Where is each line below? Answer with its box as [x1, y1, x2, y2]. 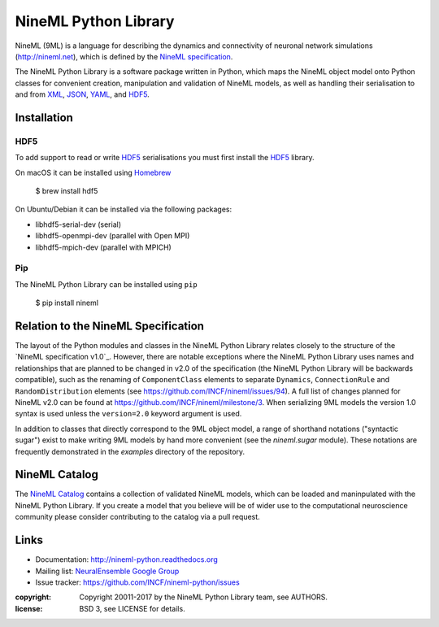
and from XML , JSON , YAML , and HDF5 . [15, 89, 150, 99]
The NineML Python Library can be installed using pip [15, 279, 198, 289]
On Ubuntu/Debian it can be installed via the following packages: [15, 204, 233, 215]
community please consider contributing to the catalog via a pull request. [15, 512, 260, 522]
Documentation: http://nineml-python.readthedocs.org [35, 555, 219, 564]
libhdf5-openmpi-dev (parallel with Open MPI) [35, 231, 190, 241]
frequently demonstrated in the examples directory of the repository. [15, 446, 246, 456]
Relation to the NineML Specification [15, 319, 205, 333]
